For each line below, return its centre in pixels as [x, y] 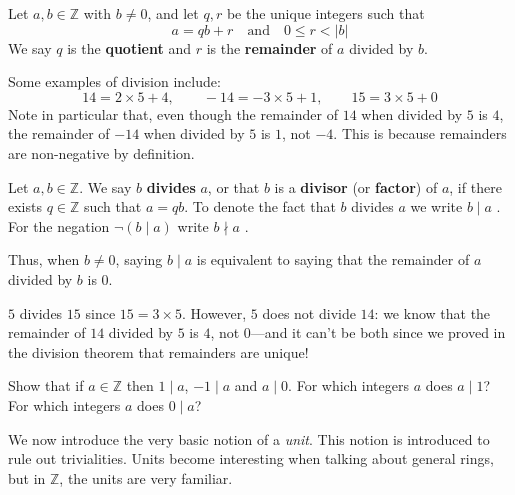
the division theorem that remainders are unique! [158, 351]
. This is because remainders [420, 133]
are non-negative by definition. [101, 152]
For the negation [59, 225]
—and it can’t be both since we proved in [378, 332]
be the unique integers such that [325, 13]
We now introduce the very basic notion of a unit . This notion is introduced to [249, 438]
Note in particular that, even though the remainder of [173, 113]
